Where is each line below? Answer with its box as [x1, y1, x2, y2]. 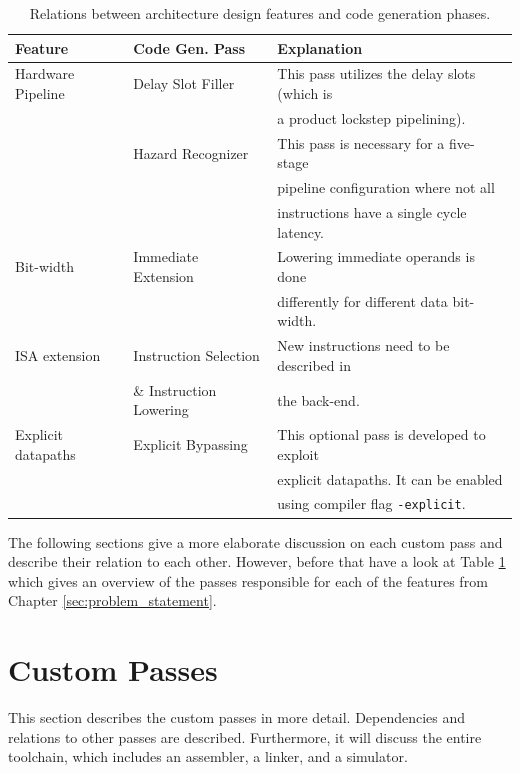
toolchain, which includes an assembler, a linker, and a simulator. [8, 746, 408, 767]
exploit [277, 443, 319, 464]
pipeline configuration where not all [277, 177, 495, 198]
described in [277, 354, 351, 375]
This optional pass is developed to [277, 424, 486, 445]
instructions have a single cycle [277, 202, 467, 222]
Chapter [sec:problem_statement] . [8, 590, 217, 611]
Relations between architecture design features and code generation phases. [29, 3, 491, 23]
